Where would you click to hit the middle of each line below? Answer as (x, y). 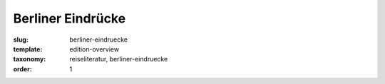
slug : (21, 40)
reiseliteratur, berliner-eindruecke (119, 59)
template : (28, 49)
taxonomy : (30, 59)
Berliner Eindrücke (70, 18)
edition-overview (94, 49)
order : (22, 69)
